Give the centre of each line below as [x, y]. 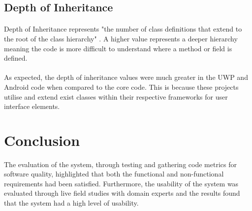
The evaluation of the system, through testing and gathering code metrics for [120, 164]
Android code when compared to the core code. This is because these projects [121, 87]
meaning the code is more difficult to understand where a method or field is [118, 48]
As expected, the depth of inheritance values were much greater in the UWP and [126, 77]
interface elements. [32, 106]
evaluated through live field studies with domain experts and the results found [122, 193]
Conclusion [42, 140]
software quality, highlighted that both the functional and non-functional [114, 174]
